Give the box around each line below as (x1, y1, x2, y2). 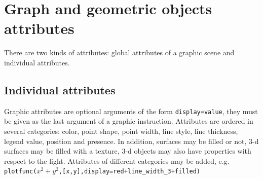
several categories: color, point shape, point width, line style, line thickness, (4, 125, 238, 136)
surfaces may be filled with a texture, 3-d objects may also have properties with (4, 146, 251, 156)
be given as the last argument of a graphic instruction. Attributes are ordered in (4, 116, 253, 126)
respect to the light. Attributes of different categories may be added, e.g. (4, 155, 230, 166)
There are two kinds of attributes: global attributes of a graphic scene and (4, 47, 235, 58)
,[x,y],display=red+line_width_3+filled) (58, 168, 201, 175)
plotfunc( (4, 168, 37, 175)
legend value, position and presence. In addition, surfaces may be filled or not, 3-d (4, 135, 259, 146)
